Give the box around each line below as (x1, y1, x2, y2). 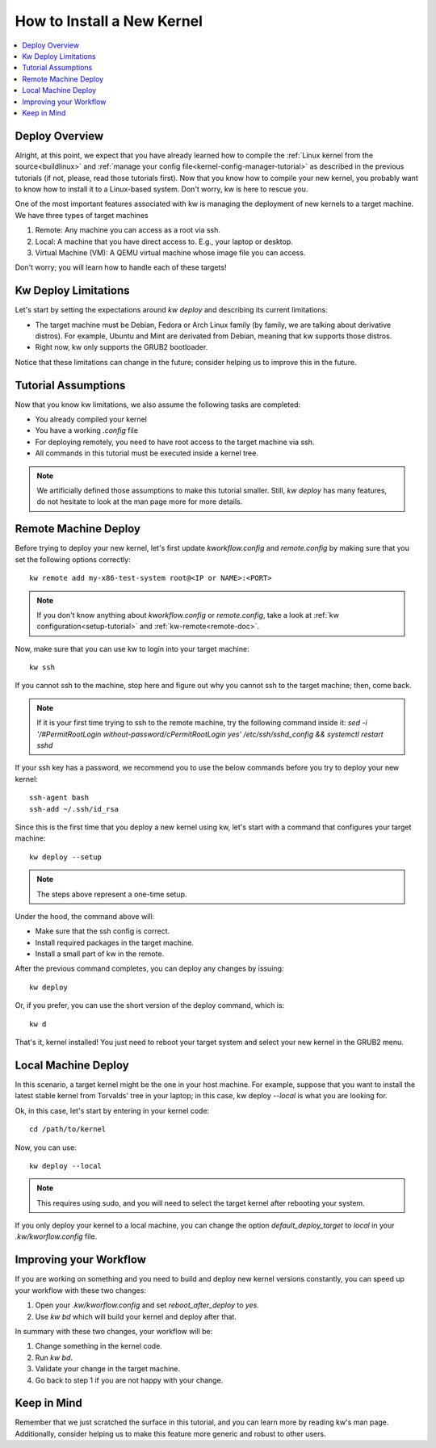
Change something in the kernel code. (35, 1341, 163, 1351)
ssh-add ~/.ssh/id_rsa (29, 804, 119, 813)
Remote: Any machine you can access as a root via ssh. (35, 225, 221, 235)
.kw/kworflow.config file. (15, 1232, 98, 1241)
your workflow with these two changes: (15, 1285, 147, 1295)
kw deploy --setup (29, 852, 103, 862)
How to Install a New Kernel (15, 12, 203, 30)
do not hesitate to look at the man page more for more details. (36, 497, 243, 506)
